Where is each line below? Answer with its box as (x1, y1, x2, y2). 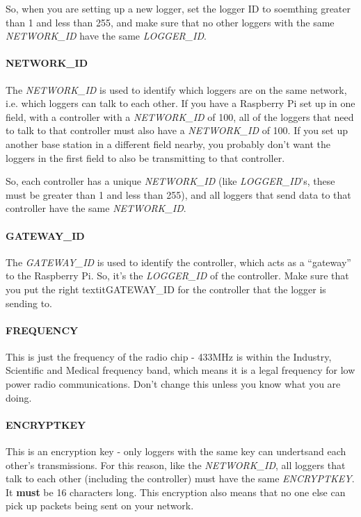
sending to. (6, 295, 52, 310)
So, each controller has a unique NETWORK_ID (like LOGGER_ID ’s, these (6, 174, 335, 188)
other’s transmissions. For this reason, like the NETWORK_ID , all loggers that (6, 457, 346, 472)
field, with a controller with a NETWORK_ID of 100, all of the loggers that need (6, 109, 354, 124)
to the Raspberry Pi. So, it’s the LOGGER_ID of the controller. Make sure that (6, 268, 349, 283)
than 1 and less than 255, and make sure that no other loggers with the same (6, 15, 335, 29)
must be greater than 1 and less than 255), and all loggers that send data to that (6, 187, 351, 202)
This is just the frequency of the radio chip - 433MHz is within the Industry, (6, 349, 332, 363)
